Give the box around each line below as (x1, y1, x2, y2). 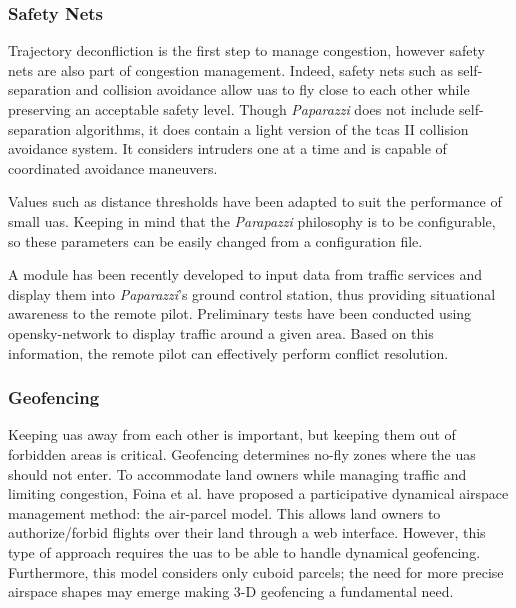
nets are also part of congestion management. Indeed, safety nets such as (8, 59, 454, 80)
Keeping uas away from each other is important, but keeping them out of (8, 424, 456, 445)
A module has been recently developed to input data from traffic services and (8, 264, 483, 285)
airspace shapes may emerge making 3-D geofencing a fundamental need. (8, 581, 454, 602)
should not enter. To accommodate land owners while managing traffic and (8, 463, 467, 484)
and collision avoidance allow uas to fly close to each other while (75, 79, 470, 100)
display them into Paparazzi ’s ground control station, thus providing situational (8, 283, 496, 304)
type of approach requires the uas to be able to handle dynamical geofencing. (8, 541, 481, 562)
